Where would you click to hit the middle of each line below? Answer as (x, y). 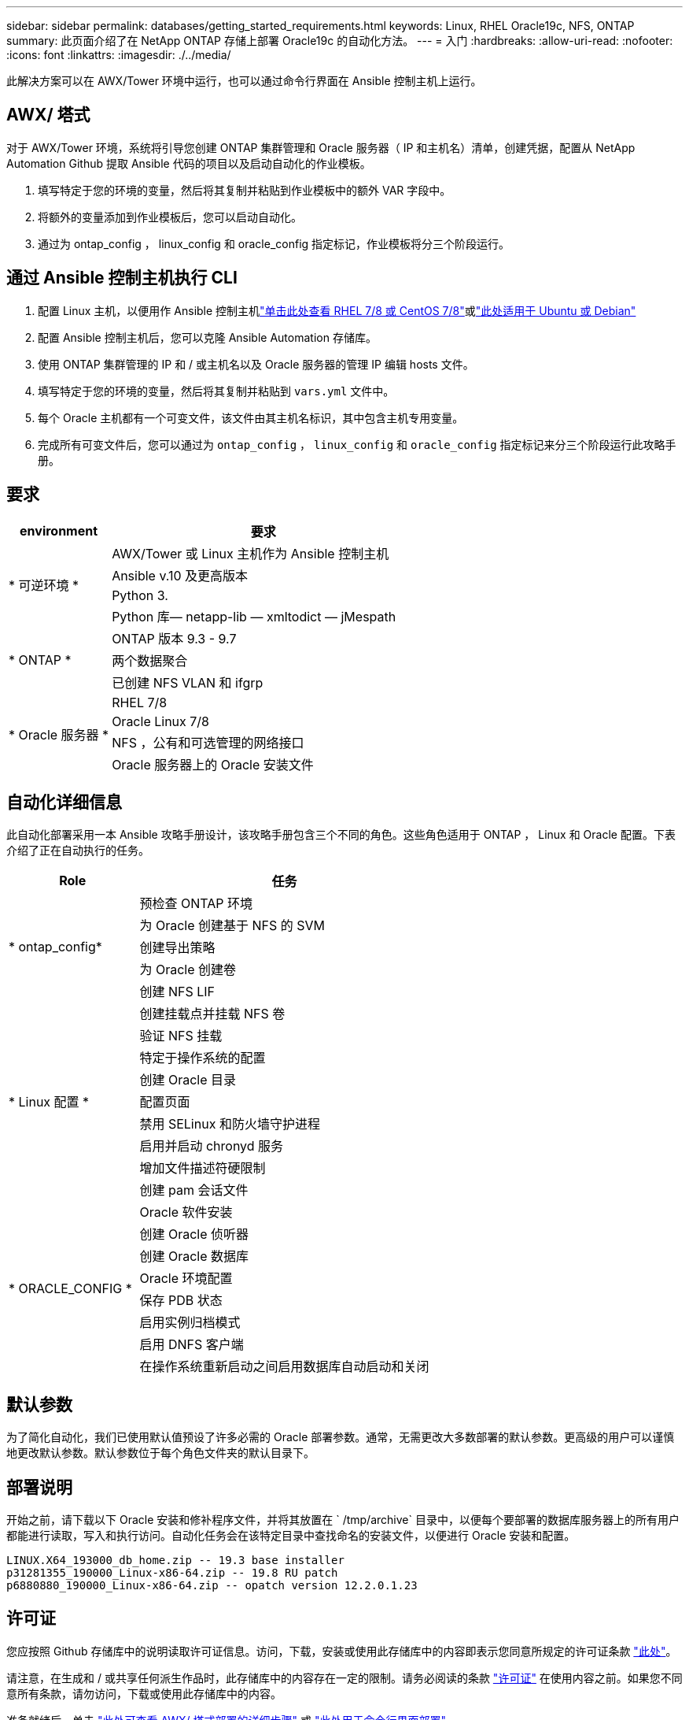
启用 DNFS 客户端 (192, 1345)
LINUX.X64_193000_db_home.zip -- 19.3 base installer (175, 1561)
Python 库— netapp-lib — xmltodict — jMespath (254, 616)
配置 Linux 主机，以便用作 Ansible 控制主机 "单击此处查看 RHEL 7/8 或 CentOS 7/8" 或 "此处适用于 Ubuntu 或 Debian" (337, 310)
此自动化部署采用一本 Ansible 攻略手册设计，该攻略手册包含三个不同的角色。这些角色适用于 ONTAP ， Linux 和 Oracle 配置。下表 (341, 835)
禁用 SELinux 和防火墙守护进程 (230, 1124)
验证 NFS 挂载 (181, 1036)
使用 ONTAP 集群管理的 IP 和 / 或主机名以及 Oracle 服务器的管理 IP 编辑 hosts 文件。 (256, 364)
